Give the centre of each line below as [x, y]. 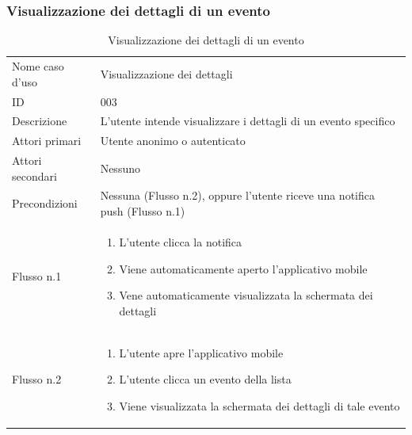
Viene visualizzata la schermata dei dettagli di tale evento [259, 405]
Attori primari [47, 141]
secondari [34, 176]
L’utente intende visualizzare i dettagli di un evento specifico [248, 121]
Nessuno [120, 168]
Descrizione [40, 121]
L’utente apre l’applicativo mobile [201, 352]
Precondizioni [45, 203]
